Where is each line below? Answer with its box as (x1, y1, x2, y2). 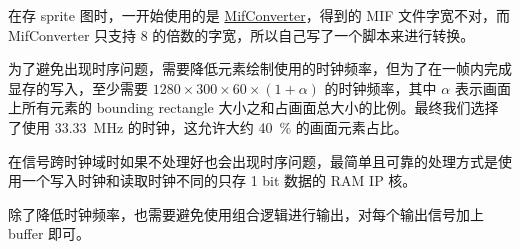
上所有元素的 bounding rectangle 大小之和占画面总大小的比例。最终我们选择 (8, 97, 499, 118)
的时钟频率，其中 (324, 77, 437, 98)
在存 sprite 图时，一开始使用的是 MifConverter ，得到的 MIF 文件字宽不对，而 (8, 5, 511, 25)
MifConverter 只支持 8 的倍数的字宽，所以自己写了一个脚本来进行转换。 (8, 24, 475, 45)
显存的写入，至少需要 (8, 77, 148, 98)
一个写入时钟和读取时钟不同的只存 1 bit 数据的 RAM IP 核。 (21, 170, 417, 191)
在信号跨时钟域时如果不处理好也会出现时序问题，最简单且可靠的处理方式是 (8, 150, 498, 171)
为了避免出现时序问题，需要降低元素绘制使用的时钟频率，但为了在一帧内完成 (8, 58, 512, 79)
